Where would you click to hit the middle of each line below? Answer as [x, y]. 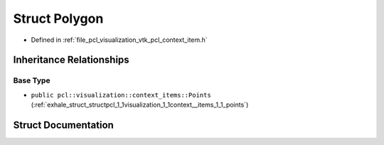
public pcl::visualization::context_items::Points [121, 95]
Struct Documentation [63, 125]
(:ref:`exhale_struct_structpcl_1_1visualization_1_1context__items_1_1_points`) [140, 105]
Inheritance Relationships [71, 60]
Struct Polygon [58, 18]
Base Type [32, 80]
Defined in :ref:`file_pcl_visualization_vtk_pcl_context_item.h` [119, 40]
